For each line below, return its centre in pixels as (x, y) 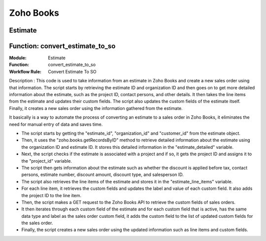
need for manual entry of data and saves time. (56, 124)
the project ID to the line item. (51, 195)
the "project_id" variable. (47, 161)
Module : (18, 58)
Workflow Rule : (25, 71)
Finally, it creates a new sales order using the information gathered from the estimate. (96, 108)
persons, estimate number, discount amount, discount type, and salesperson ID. (103, 174)
